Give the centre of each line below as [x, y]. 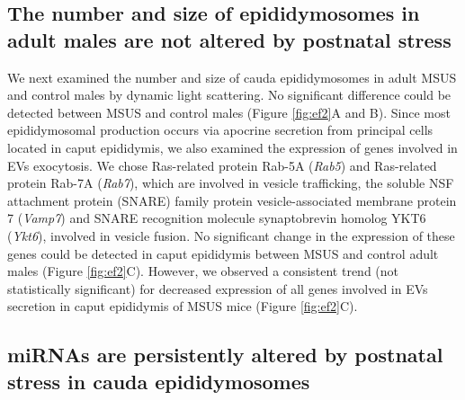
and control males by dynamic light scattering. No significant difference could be [229, 95]
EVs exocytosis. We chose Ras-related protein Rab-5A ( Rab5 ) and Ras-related [222, 165]
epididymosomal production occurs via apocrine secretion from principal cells [220, 130]
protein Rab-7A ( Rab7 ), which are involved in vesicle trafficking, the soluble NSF [231, 183]
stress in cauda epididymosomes [159, 381]
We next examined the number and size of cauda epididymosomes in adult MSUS [232, 77]
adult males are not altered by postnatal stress [229, 39]
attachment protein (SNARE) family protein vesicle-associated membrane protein [232, 200]
